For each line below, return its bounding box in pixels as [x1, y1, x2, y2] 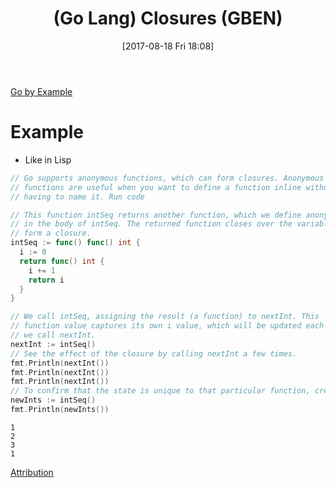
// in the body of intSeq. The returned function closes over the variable [10, 219, 333, 229]
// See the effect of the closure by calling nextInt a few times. [10, 348, 298, 359]
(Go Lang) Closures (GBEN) [53, 7, 283, 30]
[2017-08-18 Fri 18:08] [121, 40, 215, 52]
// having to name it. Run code [10, 192, 145, 202]
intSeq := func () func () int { [10, 238, 141, 248]
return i [28, 275, 65, 285]
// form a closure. [10, 228, 92, 239]
